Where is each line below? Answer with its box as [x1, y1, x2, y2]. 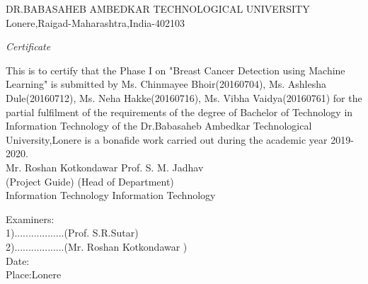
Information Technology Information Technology [6, 188, 216, 203]
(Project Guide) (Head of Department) [6, 174, 174, 188]
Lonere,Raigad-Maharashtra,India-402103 [6, 15, 185, 30]
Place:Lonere [6, 267, 62, 282]
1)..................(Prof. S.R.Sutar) [6, 225, 139, 240]
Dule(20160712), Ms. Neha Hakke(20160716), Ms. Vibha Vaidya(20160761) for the [6, 90, 362, 105]
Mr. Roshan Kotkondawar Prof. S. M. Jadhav [6, 159, 204, 174]
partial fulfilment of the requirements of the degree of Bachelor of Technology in [6, 104, 353, 119]
